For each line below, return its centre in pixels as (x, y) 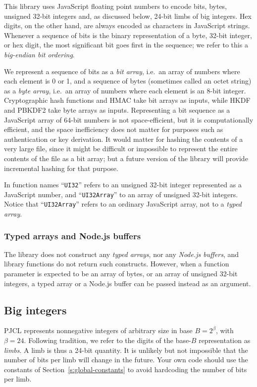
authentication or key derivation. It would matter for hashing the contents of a (124, 139)
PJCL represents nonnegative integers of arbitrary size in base (98, 330)
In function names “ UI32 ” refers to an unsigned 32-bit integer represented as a (123, 185)
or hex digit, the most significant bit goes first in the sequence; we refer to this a (126, 45)
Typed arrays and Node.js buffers (73, 236)
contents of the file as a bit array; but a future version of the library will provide (126, 158)
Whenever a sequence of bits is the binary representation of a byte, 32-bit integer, (128, 35)
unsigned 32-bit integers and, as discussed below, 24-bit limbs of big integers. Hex (128, 16)
